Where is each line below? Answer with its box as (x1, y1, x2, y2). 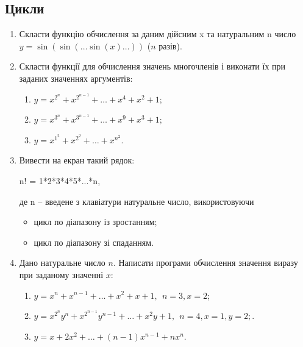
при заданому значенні (19, 268, 104, 281)
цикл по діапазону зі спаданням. (34, 235, 154, 248)
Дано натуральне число (19, 256, 105, 269)
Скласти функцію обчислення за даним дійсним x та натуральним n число (19, 27, 296, 40)
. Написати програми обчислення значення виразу (113, 256, 298, 269)
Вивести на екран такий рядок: (19, 154, 135, 166)
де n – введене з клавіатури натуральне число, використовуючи (19, 195, 254, 207)
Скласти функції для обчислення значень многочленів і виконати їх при (19, 60, 286, 73)
